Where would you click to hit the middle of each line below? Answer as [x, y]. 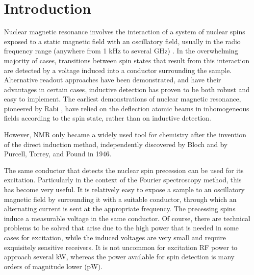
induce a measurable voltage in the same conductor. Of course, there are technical [127, 218]
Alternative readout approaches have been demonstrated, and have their [113, 80]
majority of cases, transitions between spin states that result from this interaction [127, 60]
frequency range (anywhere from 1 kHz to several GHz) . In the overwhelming [121, 51]
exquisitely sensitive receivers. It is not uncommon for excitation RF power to [121, 247]
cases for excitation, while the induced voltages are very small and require [115, 237]
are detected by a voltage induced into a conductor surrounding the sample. [118, 70]
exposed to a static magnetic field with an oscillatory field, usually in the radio [122, 41]
